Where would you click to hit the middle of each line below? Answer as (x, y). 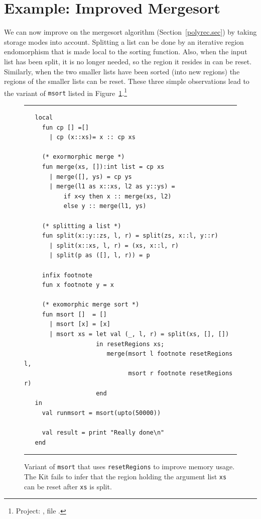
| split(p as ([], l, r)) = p (100, 255)
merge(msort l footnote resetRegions (170, 354)
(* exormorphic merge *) (83, 157)
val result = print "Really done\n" (103, 433)
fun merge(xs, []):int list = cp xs (103, 167)
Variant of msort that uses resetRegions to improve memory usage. (129, 466)
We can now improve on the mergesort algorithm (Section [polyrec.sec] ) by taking (130, 32)
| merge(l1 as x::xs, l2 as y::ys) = (112, 187)
